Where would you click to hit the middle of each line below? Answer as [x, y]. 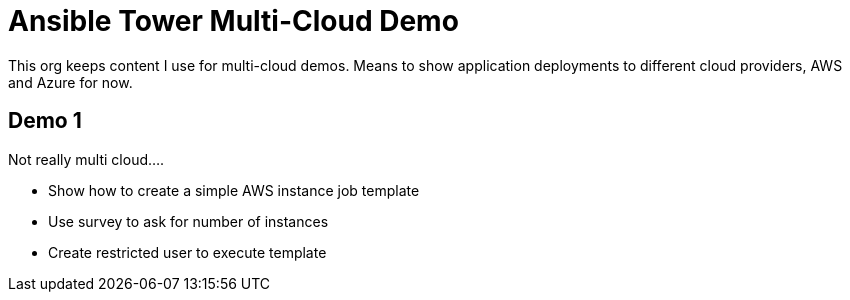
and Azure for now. [70, 82]
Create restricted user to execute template [187, 252]
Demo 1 [45, 121]
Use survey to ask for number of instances [188, 221]
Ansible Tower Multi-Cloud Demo [233, 21]
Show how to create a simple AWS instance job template [234, 190]
